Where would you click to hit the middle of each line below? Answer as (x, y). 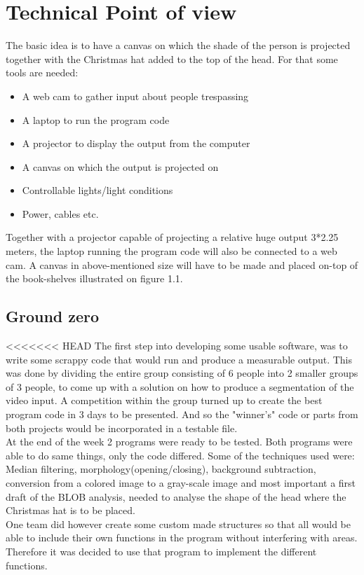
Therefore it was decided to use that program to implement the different (161, 551)
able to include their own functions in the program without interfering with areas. (182, 538)
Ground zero (53, 316)
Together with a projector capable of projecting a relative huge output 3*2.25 (172, 237)
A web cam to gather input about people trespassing (135, 96)
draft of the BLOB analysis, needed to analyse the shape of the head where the (176, 496)
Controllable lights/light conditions (97, 190)
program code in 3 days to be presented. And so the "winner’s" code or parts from (182, 414)
